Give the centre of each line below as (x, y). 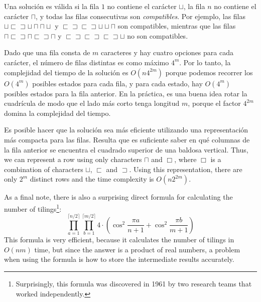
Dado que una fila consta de (47, 52)
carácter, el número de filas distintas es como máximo (87, 62)
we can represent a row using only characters (73, 159)
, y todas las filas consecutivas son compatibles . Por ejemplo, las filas (141, 16)
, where (185, 159)
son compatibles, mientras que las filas (177, 26)
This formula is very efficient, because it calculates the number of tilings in (119, 240)
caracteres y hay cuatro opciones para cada (167, 52)
